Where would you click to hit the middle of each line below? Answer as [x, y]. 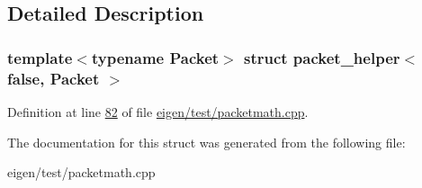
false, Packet [54, 78]
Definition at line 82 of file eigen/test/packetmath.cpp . [158, 111]
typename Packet [155, 57]
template [40, 57]
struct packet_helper [322, 57]
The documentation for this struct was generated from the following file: [207, 142]
